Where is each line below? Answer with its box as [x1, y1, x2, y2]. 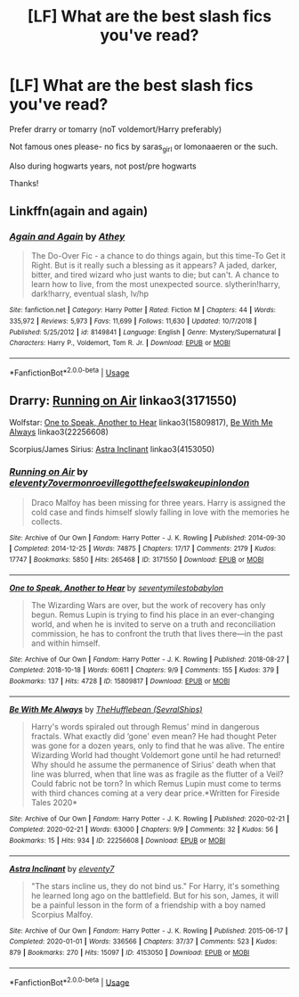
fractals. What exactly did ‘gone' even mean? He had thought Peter [30, 730, 278, 741]
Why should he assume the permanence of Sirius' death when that [30, 759, 276, 770]
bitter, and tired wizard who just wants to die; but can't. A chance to [30, 269, 280, 280]
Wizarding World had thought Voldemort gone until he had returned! [30, 749, 281, 760]
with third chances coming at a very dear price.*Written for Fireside [30, 787, 280, 798]
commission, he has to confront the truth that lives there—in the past [30, 628, 283, 639]
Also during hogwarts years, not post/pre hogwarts [9, 161, 198, 171]
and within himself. [30, 638, 101, 648]
